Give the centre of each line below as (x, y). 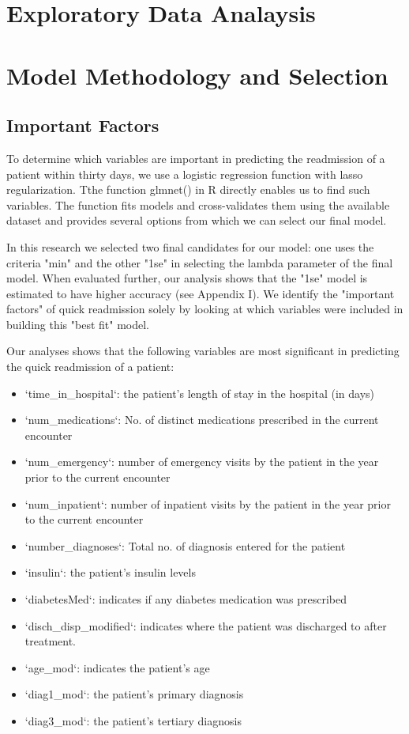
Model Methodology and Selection (197, 75)
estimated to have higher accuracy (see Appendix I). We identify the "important (201, 293)
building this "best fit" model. (78, 324)
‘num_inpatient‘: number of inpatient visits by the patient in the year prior (208, 503)
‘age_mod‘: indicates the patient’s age (117, 667)
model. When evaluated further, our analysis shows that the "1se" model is (187, 278)
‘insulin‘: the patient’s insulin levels (110, 572)
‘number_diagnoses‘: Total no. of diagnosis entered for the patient (185, 545)
